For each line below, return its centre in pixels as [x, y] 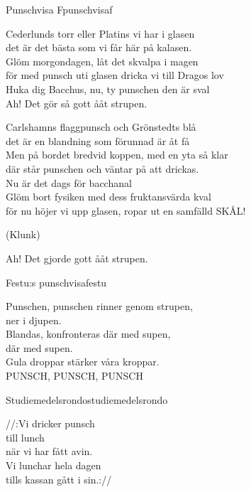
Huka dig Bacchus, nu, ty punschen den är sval [108, 89]
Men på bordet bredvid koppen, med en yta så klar [117, 155]
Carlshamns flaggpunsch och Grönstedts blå [101, 127]
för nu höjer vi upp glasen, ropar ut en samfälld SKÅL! [126, 210]
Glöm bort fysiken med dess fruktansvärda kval [108, 197]
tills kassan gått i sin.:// [59, 479]
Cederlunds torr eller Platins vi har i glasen [100, 33]
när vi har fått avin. [49, 451]
